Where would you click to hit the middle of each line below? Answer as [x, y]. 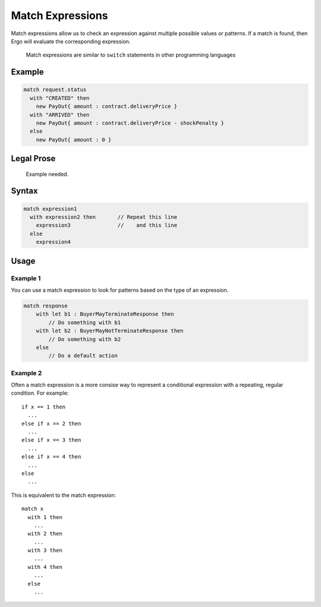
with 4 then [45, 567]
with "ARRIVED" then [60, 115]
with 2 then [45, 534]
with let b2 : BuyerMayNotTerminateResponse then [110, 331]
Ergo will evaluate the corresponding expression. [71, 41]
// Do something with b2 [85, 339]
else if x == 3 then [51, 440]
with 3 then [45, 551]
